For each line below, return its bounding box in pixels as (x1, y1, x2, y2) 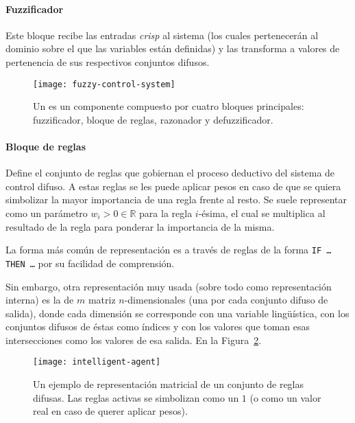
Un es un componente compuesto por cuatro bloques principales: (33, 99, 304, 113)
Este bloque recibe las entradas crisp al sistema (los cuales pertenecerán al (5, 27, 319, 42)
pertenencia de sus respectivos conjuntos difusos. (5, 54, 210, 69)
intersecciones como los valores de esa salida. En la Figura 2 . (5, 332, 262, 347)
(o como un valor (249, 390, 321, 404)
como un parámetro (5, 206, 88, 220)
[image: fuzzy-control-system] (33, 79, 175, 89)
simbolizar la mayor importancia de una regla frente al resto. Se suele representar (5, 192, 347, 207)
